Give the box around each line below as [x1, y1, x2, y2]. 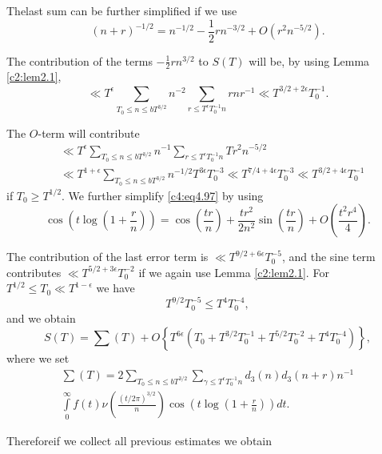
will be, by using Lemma [249, 52, 370, 69]
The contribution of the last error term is [6, 248, 209, 265]
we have [96, 279, 135, 296]
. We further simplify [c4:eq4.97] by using [62, 187, 264, 203]
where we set [6, 350, 70, 367]
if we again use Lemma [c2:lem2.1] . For [138, 263, 329, 280]
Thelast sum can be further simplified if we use [6, 2, 237, 18]
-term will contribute [38, 124, 140, 141]
